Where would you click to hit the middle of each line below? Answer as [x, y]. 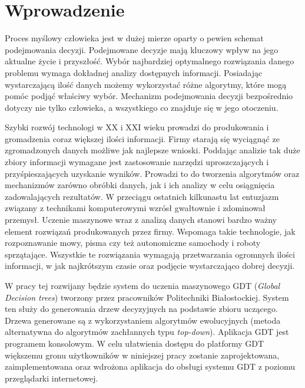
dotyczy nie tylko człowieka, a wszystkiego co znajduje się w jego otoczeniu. [142, 107]
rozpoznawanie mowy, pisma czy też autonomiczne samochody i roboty [133, 243]
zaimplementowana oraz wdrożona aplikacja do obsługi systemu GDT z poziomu [150, 366]
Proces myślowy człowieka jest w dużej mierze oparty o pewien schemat [134, 38]
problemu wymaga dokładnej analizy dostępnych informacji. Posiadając [134, 72]
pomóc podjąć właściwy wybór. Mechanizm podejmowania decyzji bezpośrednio [149, 96]
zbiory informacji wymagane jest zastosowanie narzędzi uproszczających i [137, 162]
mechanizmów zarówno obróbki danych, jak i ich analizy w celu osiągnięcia [140, 185]
